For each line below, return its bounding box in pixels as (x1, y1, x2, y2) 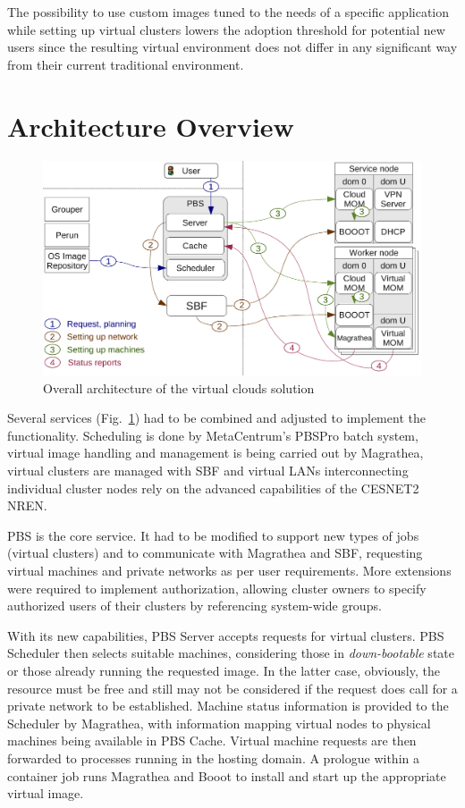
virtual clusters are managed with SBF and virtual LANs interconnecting (7, 461, 409, 480)
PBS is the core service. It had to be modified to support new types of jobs (7, 526, 419, 544)
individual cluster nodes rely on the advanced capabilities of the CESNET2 (7, 478, 419, 497)
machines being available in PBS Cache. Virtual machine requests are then (7, 731, 417, 750)
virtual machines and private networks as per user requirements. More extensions (7, 561, 452, 579)
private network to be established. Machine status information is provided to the (7, 696, 449, 715)
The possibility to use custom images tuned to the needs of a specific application (7, 3, 450, 21)
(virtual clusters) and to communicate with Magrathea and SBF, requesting (7, 543, 423, 562)
